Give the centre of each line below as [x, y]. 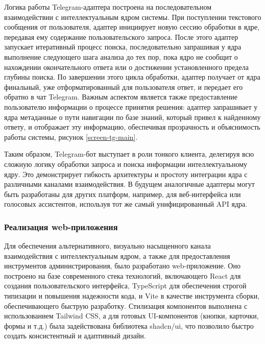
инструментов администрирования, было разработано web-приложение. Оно [122, 266]
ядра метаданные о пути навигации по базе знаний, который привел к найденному [132, 117]
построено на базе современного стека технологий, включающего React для [123, 275]
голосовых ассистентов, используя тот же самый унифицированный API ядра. [126, 204]
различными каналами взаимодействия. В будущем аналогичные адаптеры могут [129, 184]
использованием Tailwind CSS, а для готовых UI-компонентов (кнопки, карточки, [131, 316]
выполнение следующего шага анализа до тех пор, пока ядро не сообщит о [121, 56]
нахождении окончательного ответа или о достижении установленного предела [126, 67]
